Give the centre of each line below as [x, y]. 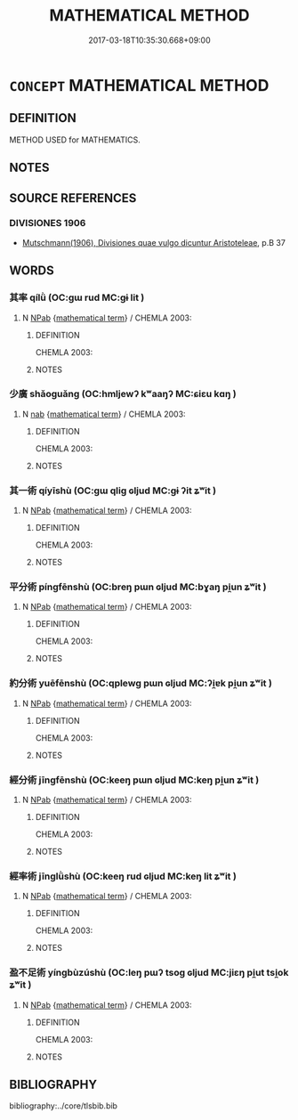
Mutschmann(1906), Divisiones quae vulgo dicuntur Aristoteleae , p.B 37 [154, 242]
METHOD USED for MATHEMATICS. [75, 140]
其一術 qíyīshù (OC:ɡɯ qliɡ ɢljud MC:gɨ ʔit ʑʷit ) [113, 491]
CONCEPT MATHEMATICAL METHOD [139, 85]
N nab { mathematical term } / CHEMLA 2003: [104, 414]
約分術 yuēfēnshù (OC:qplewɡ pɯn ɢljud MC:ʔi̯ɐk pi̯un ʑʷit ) [141, 684]
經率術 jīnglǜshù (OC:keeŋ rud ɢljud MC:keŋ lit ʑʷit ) [123, 876]
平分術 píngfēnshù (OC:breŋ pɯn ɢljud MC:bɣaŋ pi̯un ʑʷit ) [138, 587]
